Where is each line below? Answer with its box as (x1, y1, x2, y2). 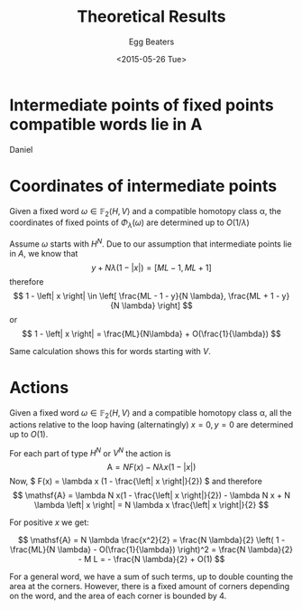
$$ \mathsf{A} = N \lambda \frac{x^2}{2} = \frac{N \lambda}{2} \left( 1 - (17, 535, 286, 546)
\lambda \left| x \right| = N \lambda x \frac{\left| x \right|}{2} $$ (34, 500, 269, 511)
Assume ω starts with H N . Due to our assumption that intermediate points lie (9, 237, 292, 249)
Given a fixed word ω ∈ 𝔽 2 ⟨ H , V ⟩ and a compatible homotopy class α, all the (9, 407, 292, 420)
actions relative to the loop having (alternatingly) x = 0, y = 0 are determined (9, 418, 294, 430)
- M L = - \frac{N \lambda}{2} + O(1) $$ (78, 554, 225, 565)
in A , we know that (9, 248, 78, 258)
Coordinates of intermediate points (9, 175, 278, 196)
